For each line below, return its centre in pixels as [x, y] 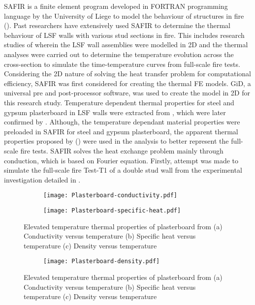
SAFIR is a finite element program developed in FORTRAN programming [116, 6]
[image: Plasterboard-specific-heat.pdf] [112, 210]
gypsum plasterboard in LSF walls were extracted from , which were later [115, 112]
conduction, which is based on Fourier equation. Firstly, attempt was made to [121, 160]
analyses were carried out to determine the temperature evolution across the [119, 54]
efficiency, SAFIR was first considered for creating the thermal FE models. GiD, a [127, 83]
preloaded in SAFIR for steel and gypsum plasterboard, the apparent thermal [121, 131]
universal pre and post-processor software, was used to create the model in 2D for [127, 93]
